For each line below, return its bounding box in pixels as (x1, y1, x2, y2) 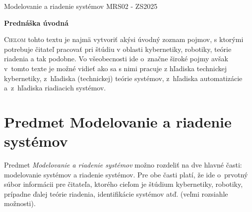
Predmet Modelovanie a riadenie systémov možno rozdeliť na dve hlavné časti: (4, 160, 242, 170)
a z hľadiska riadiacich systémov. (4, 83, 106, 93)
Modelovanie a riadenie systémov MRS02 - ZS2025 (4, 1, 158, 11)
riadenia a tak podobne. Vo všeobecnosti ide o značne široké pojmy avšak (4, 53, 228, 64)
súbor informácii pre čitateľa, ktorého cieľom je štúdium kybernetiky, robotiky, (4, 179, 243, 189)
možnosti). (4, 198, 36, 209)
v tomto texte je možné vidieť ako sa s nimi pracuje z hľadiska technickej (4, 63, 227, 73)
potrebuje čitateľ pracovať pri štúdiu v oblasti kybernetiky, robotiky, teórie (4, 43, 232, 54)
